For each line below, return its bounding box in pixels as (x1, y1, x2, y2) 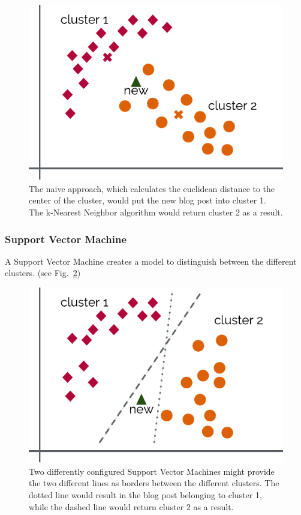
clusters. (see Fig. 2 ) (5, 267, 81, 279)
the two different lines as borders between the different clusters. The (29, 477, 279, 489)
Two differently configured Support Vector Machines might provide (29, 465, 275, 477)
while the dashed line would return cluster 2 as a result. (29, 500, 234, 513)
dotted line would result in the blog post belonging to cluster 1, (29, 489, 262, 501)
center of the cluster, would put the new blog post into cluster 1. (29, 194, 266, 206)
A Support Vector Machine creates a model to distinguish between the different (5, 254, 297, 267)
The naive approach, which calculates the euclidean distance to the (29, 182, 275, 194)
